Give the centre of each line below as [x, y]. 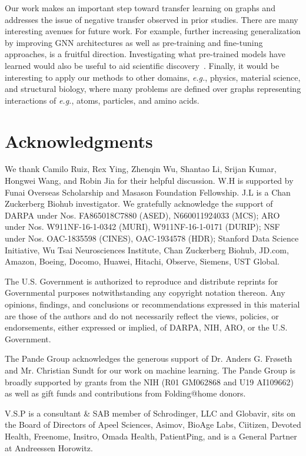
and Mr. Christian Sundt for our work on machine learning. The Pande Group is [150, 370]
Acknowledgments [79, 141]
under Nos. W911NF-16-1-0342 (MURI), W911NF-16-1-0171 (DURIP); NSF [142, 227]
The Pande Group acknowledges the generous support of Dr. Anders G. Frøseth [149, 358]
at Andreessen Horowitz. [49, 447]
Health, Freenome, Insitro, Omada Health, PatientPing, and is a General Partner [151, 436]
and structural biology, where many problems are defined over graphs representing [153, 89]
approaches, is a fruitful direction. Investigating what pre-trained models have [145, 54]
